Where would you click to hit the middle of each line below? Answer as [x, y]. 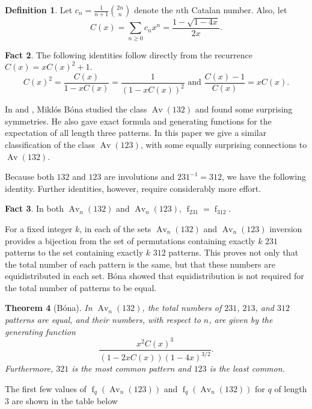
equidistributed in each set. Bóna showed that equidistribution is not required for [154, 276]
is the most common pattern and [131, 368]
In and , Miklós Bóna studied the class [76, 109]
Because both [29, 177]
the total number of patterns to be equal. [81, 287]
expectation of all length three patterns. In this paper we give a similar [136, 133]
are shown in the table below [65, 401]
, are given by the [241, 320]
